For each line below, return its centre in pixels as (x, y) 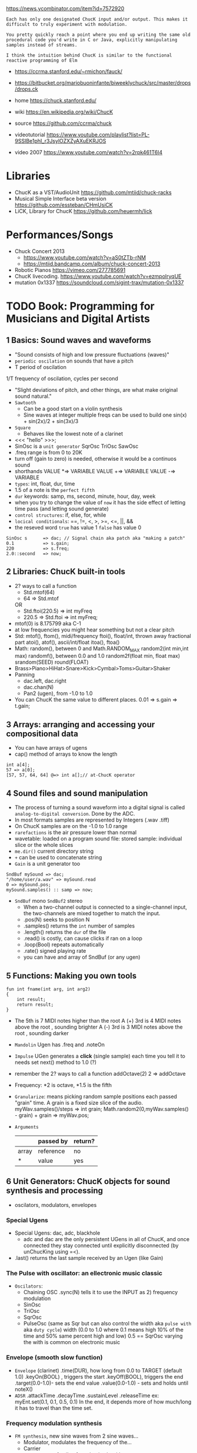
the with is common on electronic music (72, 1342)
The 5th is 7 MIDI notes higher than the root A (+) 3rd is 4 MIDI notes (98, 1020)
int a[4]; (18, 765)
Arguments (27, 1127)
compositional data (42, 734)
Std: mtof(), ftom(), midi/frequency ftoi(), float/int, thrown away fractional (103, 636)
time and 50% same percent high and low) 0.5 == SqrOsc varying (103, 1336)
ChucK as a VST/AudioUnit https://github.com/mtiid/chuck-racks (93, 192)
